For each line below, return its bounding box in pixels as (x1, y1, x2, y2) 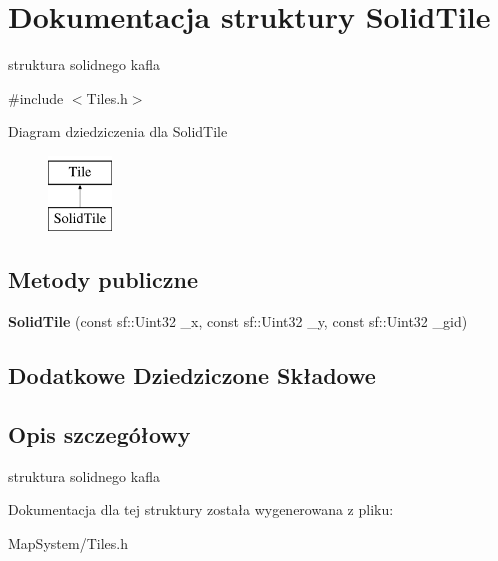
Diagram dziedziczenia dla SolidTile (8, 121, 228, 142)
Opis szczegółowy (8, 419, 191, 450)
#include (8, 87, 64, 108)
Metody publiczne (8, 264, 198, 295)
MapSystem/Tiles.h (8, 533, 128, 554)
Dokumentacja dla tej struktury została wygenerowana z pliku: (8, 499, 394, 520)
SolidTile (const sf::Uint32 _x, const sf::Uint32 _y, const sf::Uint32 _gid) (8, 311, 468, 332)
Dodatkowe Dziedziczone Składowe (8, 360, 376, 391)
